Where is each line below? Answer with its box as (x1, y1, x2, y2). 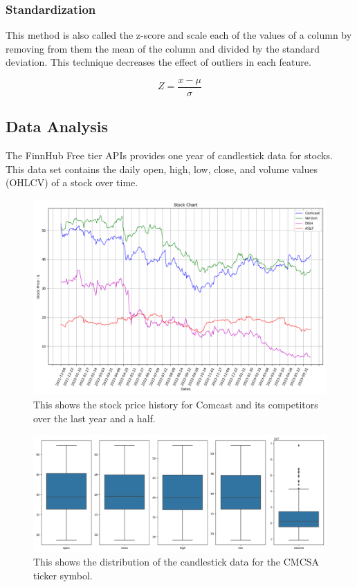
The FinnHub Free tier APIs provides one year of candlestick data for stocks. (6, 148, 333, 163)
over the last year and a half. (33, 410, 156, 425)
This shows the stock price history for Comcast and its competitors (33, 397, 318, 412)
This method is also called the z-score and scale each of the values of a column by (6, 28, 352, 42)
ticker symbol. (33, 568, 93, 582)
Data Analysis (6, 116, 109, 137)
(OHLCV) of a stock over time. (6, 175, 138, 190)
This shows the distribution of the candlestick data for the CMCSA (33, 554, 320, 569)
